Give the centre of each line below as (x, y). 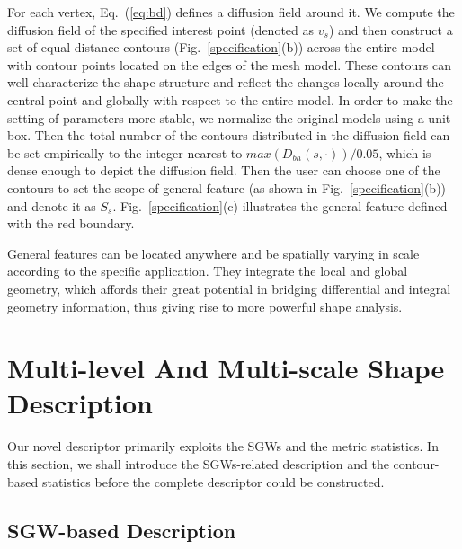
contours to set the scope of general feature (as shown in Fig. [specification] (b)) (227, 187)
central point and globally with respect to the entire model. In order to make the (230, 99)
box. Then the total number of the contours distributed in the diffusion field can (229, 135)
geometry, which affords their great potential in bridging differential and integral (229, 288)
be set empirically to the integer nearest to (125, 152)
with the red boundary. (71, 223)
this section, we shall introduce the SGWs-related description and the (198, 464)
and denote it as (52, 205)
